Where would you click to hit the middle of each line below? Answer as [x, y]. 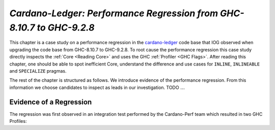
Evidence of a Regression [51, 102]
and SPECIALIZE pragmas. [38, 71]
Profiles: [18, 121]
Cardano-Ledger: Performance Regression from [114, 13]
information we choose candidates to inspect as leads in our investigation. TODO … [97, 87]
